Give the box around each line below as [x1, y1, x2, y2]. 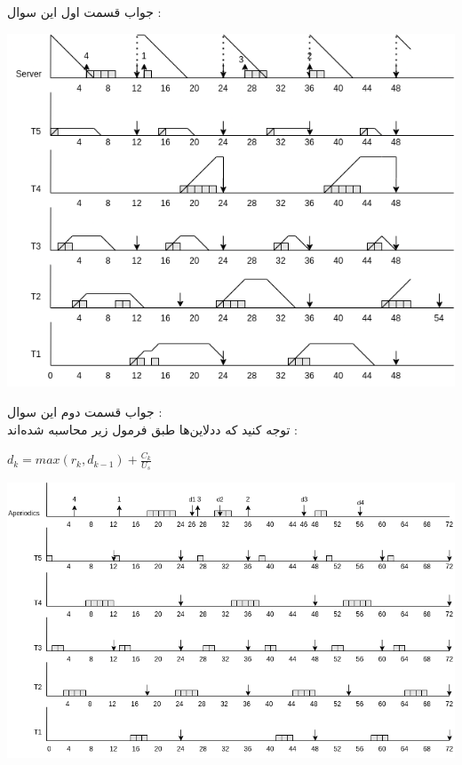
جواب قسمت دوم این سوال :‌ [7, 402, 163, 421]
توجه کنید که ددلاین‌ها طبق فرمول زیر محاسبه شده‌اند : [7, 419, 298, 438]
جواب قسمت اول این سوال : [7, 3, 162, 20]
